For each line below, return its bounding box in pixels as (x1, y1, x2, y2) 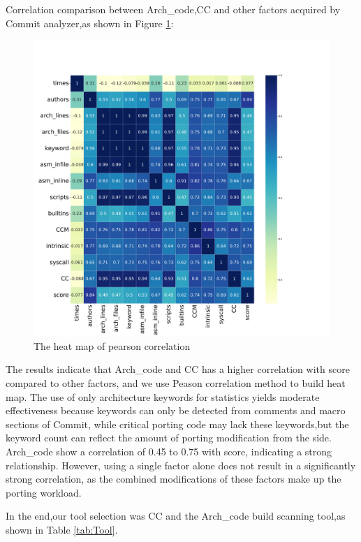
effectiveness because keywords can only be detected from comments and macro (6, 403, 346, 418)
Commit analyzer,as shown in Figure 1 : (6, 15, 174, 30)
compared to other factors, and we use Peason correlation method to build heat (6, 375, 346, 390)
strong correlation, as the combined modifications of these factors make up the (6, 471, 341, 486)
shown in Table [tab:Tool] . (6, 522, 118, 536)
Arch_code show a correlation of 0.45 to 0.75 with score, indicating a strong (6, 444, 332, 458)
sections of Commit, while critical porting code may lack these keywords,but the (6, 416, 349, 431)
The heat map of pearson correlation (34, 338, 191, 353)
